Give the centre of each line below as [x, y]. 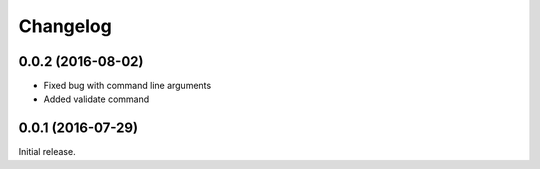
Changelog [65, 26]
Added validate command [96, 99]
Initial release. [47, 152]
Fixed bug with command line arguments [127, 86]
